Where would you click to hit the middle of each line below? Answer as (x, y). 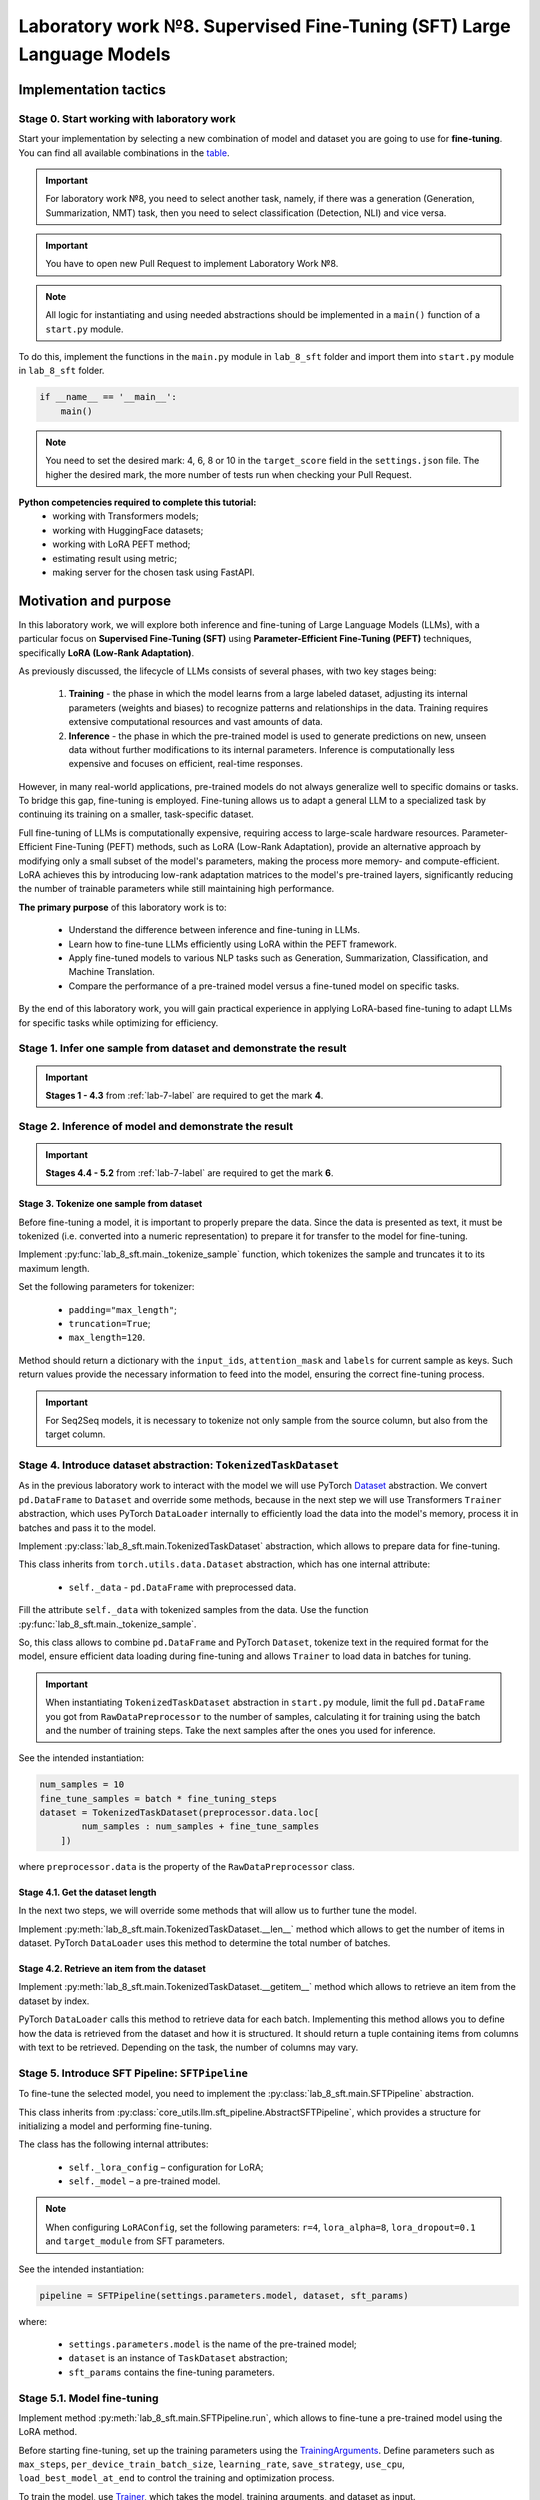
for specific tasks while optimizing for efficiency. (118, 1022)
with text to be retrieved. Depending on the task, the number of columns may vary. (188, 2047)
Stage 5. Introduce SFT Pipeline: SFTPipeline (133, 2073)
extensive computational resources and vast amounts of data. (196, 722)
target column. (75, 1434)
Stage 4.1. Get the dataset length (87, 1892)
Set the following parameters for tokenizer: (106, 1287)
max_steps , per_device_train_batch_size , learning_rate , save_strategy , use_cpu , (211, 2464)
